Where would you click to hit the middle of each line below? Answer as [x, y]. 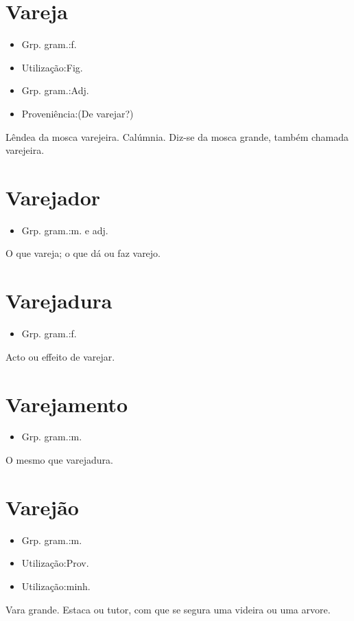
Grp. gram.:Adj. [55, 90]
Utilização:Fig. [52, 67]
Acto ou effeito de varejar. [60, 356]
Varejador [53, 197]
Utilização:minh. [56, 586]
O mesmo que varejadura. [59, 460]
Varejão [42, 507]
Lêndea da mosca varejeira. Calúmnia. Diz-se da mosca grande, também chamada [177, 136]
